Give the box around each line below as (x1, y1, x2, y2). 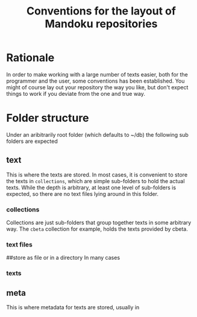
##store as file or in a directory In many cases (6, 254, 120, 262)
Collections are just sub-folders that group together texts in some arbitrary (6, 219, 192, 226)
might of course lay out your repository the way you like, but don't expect (6, 83, 189, 91)
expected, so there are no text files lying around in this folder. (6, 190, 158, 197)
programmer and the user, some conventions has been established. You (6, 77, 185, 84)
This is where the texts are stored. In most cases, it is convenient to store (6, 171, 188, 178)
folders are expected (6, 137, 58, 145)
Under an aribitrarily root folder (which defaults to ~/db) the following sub (6, 131, 189, 138)
